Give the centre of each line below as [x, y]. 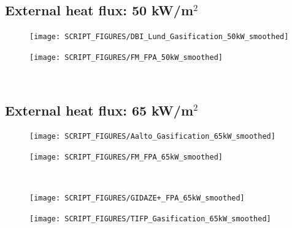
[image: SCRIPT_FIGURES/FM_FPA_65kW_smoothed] [126, 157]
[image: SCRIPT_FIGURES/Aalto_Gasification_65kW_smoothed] [152, 137]
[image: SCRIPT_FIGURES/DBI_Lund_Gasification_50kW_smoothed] [159, 37]
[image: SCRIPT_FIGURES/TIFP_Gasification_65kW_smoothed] [150, 219]
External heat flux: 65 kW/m [99, 110]
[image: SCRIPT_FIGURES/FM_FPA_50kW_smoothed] [126, 57]
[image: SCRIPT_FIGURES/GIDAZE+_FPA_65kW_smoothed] [137, 198]
